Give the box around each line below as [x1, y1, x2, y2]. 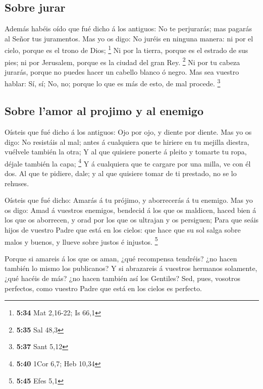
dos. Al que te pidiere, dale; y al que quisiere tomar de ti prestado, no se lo [5, 168, 237, 178]
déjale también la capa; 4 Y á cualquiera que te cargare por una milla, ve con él [5, 156, 251, 169]
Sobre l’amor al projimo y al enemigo [5, 103, 204, 119]
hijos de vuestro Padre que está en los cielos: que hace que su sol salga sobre [5, 224, 241, 235]
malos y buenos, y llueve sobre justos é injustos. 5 [5, 235, 158, 247]
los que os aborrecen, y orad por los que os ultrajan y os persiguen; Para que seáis [5, 214, 259, 225]
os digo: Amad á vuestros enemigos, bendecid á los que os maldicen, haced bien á [5, 204, 256, 215]
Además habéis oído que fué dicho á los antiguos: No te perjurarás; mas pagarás [5, 23, 252, 34]
